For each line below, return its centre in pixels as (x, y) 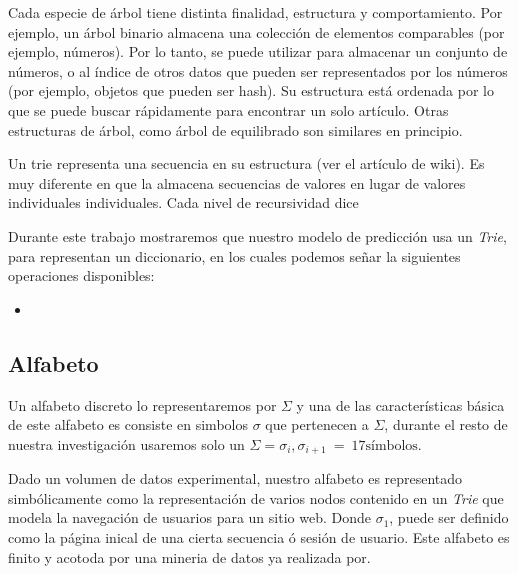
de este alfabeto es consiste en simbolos (128, 424)
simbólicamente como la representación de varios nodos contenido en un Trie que (256, 497)
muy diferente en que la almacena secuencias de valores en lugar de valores (237, 182)
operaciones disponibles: (81, 275)
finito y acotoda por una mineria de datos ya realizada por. (189, 556)
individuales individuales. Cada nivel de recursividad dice (183, 202)
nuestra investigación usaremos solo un (126, 443)
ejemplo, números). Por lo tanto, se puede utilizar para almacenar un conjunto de (258, 51)
